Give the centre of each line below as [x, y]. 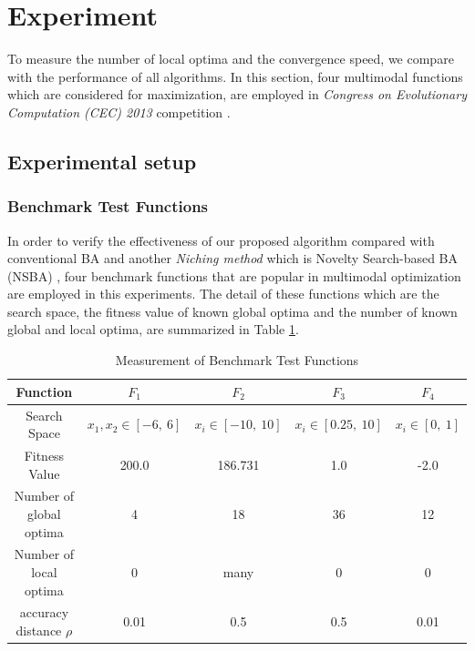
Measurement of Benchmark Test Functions [237, 360]
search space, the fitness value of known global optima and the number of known [232, 311]
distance [39, 631]
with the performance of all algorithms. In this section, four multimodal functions [235, 76]
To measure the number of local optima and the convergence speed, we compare [231, 59]
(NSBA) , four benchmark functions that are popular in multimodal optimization [234, 275]
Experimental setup [102, 161]
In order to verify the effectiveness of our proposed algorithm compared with [221, 240]
